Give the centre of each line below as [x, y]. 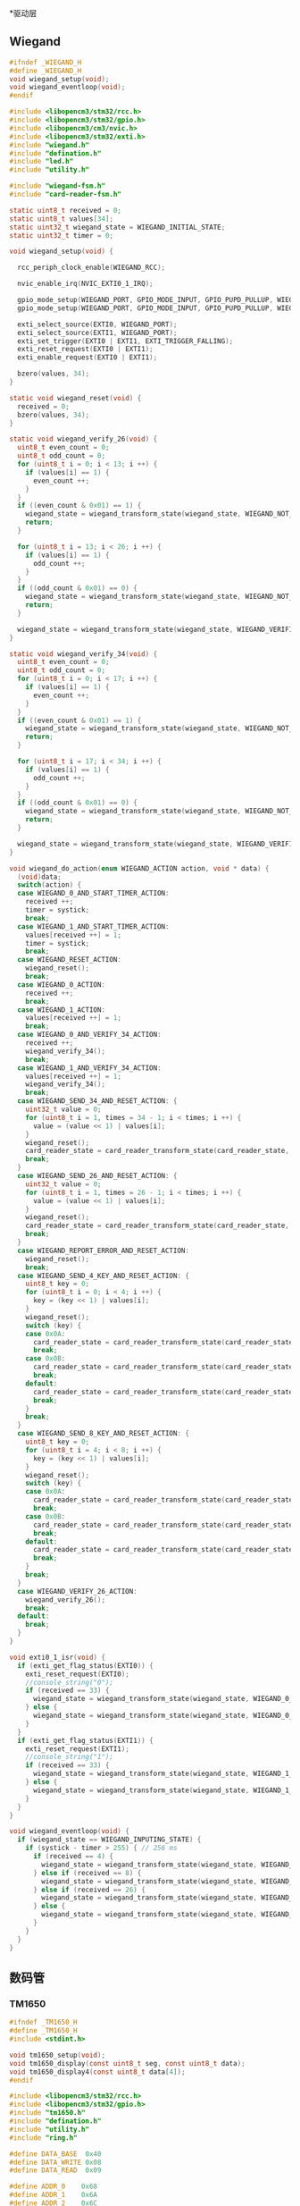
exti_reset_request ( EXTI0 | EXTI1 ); [85, 349]
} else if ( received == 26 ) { [89, 1890]
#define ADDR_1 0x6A [54, 2195]
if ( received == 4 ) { [73, 1857]
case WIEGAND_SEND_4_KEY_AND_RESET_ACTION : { [104, 1276]
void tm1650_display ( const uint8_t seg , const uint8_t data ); [127, 2063]
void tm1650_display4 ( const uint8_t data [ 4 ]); [97, 2072]
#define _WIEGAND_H [46, 71]
